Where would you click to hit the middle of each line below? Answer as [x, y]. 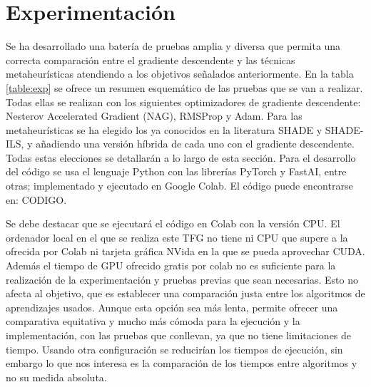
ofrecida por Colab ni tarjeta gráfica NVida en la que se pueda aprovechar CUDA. [185, 251]
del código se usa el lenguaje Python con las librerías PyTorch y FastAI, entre [176, 171]
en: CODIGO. [36, 199]
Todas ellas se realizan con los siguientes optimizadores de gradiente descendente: [183, 102]
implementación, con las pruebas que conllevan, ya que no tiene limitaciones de [179, 335]
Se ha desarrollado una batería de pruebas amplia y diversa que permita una [173, 46]
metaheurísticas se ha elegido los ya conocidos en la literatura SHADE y [164, 129]
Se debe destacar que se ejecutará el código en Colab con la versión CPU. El [173, 223]
